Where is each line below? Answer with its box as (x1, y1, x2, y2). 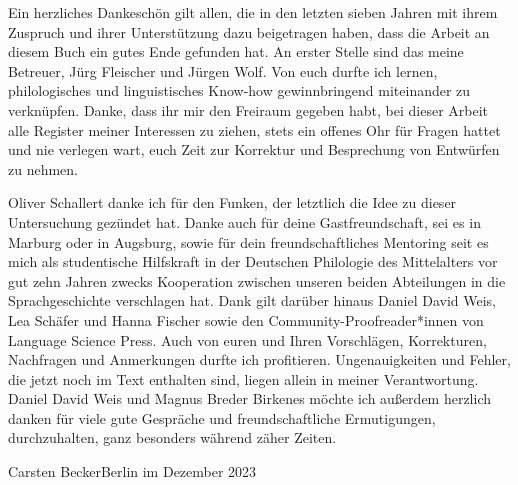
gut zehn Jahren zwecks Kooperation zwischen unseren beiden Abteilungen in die (8, 270, 506, 291)
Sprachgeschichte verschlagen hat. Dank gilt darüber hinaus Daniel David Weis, (8, 290, 496, 311)
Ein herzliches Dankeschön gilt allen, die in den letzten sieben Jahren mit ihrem (8, 2, 498, 22)
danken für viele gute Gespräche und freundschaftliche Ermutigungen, (8, 407, 436, 428)
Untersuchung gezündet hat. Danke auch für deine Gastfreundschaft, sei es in (8, 211, 481, 232)
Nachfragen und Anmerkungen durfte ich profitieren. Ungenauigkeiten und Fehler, (8, 349, 511, 370)
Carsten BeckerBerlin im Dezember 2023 (8, 461, 257, 482)
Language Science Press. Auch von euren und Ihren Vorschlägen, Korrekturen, (8, 329, 487, 350)
